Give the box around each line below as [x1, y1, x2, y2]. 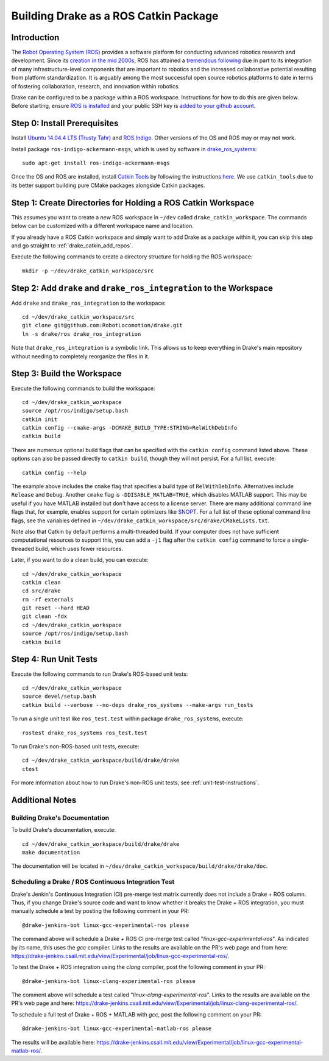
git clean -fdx [22, 613, 68, 620]
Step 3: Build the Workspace [11, 369, 122, 379]
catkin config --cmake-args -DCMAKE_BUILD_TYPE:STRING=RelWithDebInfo [22, 424, 238, 431]
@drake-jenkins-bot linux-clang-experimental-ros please [22, 978, 196, 984]
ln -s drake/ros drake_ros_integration [22, 330, 141, 338]
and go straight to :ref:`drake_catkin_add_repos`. [11, 241, 133, 249]
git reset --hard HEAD [22, 605, 90, 612]
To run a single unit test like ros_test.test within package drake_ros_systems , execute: [11, 715, 244, 722]
